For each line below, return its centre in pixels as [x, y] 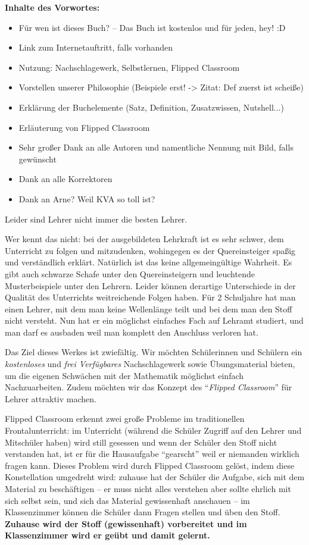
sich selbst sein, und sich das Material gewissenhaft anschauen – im [127, 500]
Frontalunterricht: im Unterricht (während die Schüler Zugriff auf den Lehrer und [153, 430]
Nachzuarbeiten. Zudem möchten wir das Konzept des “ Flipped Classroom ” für [149, 387]
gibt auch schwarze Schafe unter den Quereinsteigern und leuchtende [130, 273]
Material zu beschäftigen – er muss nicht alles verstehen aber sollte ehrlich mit [148, 488]
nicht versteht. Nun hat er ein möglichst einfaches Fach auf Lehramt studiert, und [154, 320]
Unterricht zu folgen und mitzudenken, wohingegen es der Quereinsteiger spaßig [150, 250]
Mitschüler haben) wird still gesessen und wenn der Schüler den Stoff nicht [141, 442]
